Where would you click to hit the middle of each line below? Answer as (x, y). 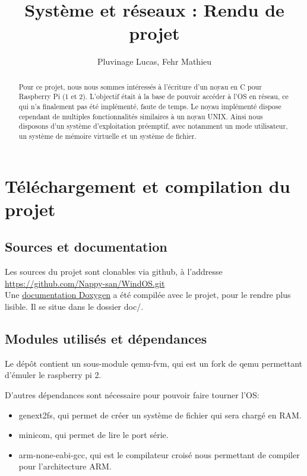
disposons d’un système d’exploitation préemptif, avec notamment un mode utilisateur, (153, 126)
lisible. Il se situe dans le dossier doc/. (74, 306)
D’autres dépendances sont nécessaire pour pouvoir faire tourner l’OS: (132, 394)
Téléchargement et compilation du (148, 185)
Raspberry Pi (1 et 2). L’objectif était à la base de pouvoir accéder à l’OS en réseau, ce (153, 96)
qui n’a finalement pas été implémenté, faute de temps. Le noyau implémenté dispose (150, 107)
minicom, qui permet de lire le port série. (94, 435)
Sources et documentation (86, 247)
